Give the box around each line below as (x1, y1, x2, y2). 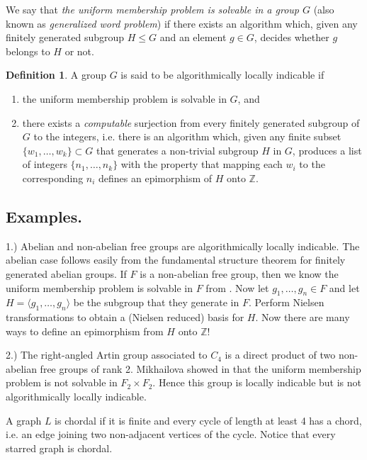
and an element (159, 30, 227, 45)
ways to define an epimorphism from (6, 323, 164, 338)
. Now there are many (255, 310, 350, 325)
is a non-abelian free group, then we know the (140, 266, 339, 281)
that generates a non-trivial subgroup (96, 142, 259, 157)
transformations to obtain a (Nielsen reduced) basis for (6, 310, 244, 325)
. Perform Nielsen (248, 295, 324, 310)
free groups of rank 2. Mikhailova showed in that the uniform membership (40, 361, 361, 376)
